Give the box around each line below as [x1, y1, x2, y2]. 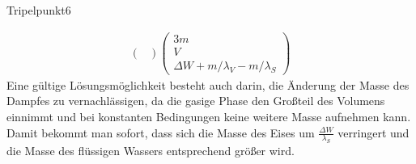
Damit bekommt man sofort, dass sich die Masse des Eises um [6, 124, 315, 141]
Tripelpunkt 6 [6, 2, 71, 18]
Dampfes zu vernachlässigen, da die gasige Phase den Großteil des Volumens [6, 92, 385, 109]
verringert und [337, 124, 410, 141]
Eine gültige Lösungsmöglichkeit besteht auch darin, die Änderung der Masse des [6, 76, 410, 93]
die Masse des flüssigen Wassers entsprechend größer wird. [6, 142, 295, 159]
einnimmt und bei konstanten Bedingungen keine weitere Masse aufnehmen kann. [6, 107, 411, 124]
